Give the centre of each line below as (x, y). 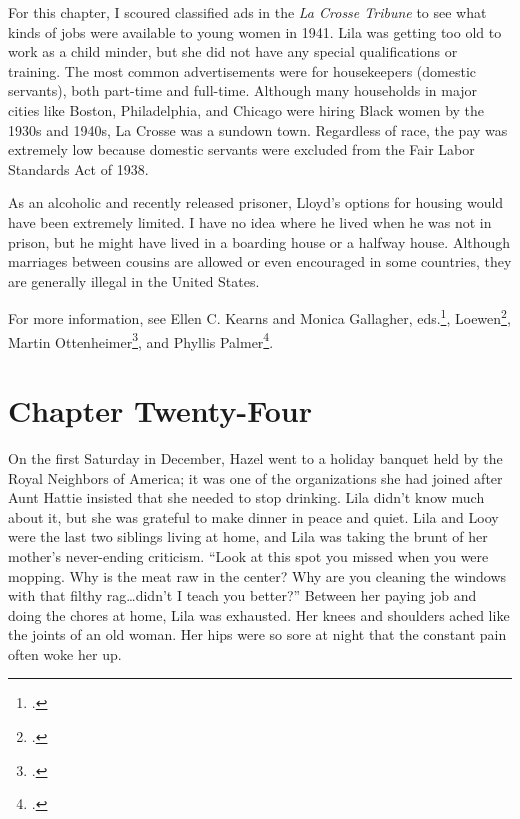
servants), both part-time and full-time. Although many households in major (243, 90)
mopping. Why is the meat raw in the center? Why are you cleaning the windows (257, 575)
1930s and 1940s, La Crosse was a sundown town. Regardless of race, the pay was (258, 129)
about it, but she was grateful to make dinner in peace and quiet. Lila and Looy (253, 516)
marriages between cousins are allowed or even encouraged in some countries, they (260, 261)
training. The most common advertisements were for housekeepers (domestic (242, 70)
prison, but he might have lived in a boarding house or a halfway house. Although (259, 241)
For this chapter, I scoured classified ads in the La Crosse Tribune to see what (247, 12)
